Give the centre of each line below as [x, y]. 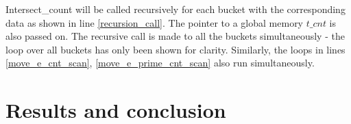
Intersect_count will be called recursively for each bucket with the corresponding [175, 9]
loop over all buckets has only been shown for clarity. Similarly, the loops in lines [175, 49]
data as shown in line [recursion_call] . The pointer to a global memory [155, 22]
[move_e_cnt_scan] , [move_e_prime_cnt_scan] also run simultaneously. [160, 63]
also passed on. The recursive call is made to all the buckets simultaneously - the [175, 36]
